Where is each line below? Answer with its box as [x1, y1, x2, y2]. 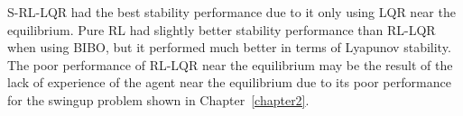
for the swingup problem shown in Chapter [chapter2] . [7, 90, 310, 109]
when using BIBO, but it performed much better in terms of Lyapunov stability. [7, 38, 451, 57]
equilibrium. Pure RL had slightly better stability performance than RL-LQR [7, 20, 436, 39]
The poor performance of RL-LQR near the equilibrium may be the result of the [7, 55, 453, 74]
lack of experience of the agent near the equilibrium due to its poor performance [7, 73, 451, 92]
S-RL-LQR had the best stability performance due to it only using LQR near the [7, 3, 456, 21]
